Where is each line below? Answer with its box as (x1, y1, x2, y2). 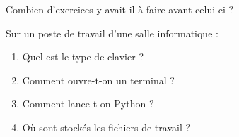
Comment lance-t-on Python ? (22, 96, 154, 111)
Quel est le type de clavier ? (22, 49, 144, 64)
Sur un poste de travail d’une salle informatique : (6, 25, 218, 40)
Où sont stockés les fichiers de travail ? (22, 119, 191, 134)
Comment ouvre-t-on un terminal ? (22, 72, 175, 87)
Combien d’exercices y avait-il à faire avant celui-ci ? (6, 2, 234, 16)
